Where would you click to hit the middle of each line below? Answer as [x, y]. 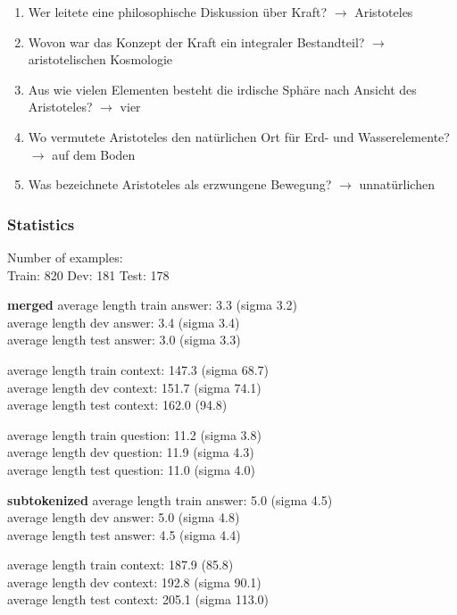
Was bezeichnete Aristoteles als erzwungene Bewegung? [180, 184]
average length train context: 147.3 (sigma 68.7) [138, 369]
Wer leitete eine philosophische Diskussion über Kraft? [178, 12]
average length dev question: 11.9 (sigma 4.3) [131, 452]
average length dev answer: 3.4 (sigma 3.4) [124, 322]
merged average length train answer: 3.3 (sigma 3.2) [153, 305]
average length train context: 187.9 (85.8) [120, 565]
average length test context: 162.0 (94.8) [117, 405]
